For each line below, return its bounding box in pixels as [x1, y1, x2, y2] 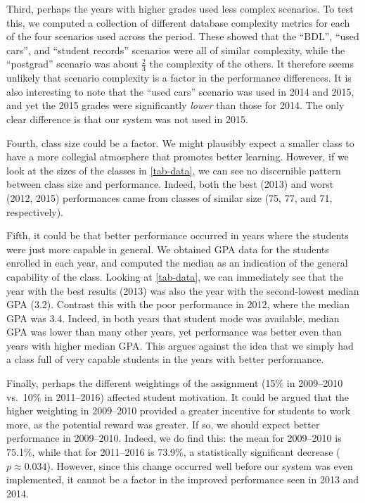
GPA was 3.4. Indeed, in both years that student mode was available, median [6, 310, 340, 325]
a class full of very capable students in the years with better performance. [6, 352, 324, 367]
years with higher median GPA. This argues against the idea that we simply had [6, 338, 354, 352]
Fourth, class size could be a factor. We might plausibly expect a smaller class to [6, 135, 354, 150]
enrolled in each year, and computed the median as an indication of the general [6, 255, 348, 270]
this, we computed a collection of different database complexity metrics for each [6, 15, 350, 30]
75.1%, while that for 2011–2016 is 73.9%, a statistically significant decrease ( [6, 445, 340, 459]
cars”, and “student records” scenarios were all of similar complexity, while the [6, 42, 345, 57]
